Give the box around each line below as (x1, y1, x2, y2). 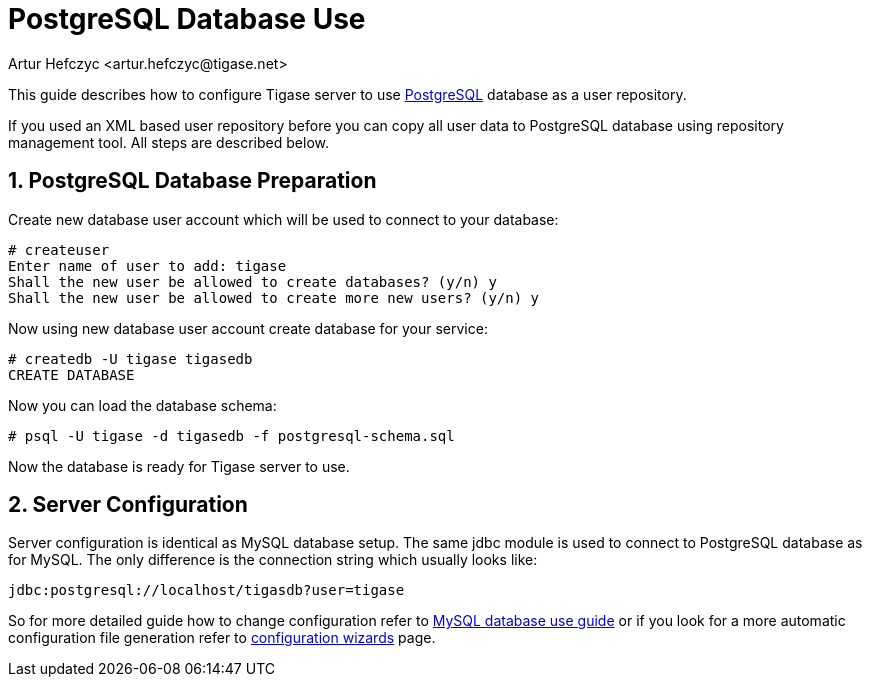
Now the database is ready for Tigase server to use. (8, 457, 350, 475)
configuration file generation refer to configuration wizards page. (8, 629, 436, 647)
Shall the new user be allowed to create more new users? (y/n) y (8, 289, 540, 306)
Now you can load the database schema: (8, 396, 277, 414)
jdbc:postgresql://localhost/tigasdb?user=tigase (8, 582, 405, 599)
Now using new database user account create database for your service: (8, 319, 488, 337)
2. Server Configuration (8, 492, 248, 518)
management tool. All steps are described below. (8, 133, 329, 151)
